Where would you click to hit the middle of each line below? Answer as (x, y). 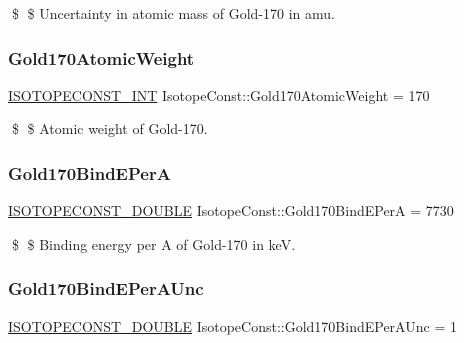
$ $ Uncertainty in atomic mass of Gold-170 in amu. (173, 13)
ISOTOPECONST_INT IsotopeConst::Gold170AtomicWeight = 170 (219, 94)
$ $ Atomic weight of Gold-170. (109, 128)
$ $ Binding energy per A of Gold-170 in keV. (153, 243)
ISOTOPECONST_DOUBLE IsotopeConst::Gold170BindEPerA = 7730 (231, 210)
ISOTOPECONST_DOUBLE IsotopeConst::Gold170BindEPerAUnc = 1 (232, 325)
